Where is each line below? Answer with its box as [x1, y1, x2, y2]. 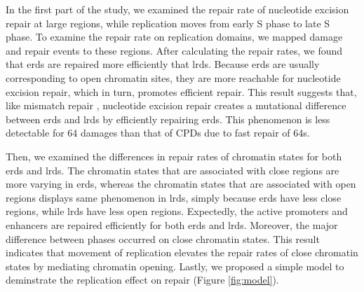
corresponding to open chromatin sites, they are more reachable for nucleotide [6, 70, 341, 85]
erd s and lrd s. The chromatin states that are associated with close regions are [6, 162, 339, 177]
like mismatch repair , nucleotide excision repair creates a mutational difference [6, 98, 346, 113]
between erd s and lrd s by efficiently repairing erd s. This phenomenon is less [6, 111, 330, 126]
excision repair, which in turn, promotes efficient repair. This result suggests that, [6, 84, 357, 99]
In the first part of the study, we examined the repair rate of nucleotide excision [6, 2, 349, 16]
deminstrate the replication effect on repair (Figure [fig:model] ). [6, 272, 279, 287]
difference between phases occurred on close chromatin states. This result [6, 231, 320, 246]
